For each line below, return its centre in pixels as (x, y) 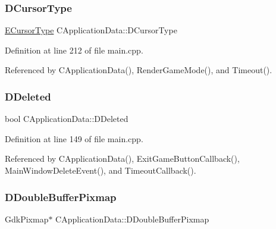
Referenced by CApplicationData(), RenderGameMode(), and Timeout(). (139, 70)
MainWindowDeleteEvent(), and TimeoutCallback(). (101, 170)
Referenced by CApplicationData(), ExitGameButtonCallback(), (122, 159)
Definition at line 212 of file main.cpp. (74, 50)
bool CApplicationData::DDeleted (67, 119)
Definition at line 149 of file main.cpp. (74, 138)
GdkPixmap (27, 219)
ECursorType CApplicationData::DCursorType (91, 30)
